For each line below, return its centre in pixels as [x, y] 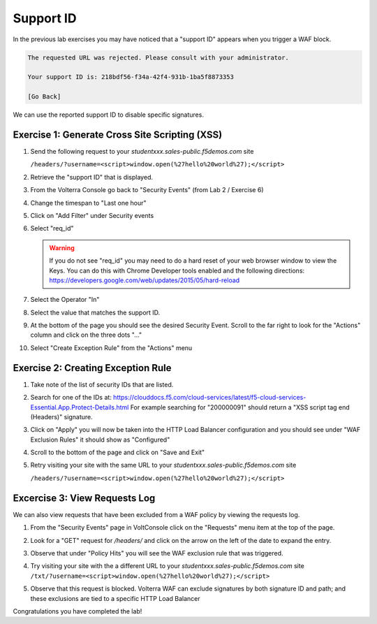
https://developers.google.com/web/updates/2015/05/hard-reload [145, 280]
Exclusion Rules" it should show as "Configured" [100, 440]
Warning [62, 247]
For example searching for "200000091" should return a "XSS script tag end [240, 407]
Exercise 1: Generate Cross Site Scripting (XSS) [118, 135]
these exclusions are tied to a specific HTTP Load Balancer [115, 598]
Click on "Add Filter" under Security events [92, 215]
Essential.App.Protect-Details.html [80, 407]
